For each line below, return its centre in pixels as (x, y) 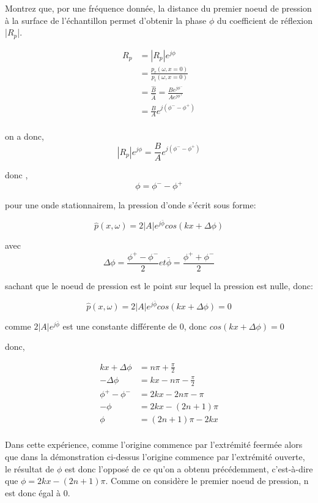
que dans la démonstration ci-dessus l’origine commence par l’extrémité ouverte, (155, 457)
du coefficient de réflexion (264, 20)
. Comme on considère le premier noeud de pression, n (207, 481)
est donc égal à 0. (38, 492)
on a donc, (24, 136)
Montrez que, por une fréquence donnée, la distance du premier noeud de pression (158, 8)
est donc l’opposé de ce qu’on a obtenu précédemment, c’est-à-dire (189, 468)
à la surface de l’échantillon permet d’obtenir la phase (106, 20)
